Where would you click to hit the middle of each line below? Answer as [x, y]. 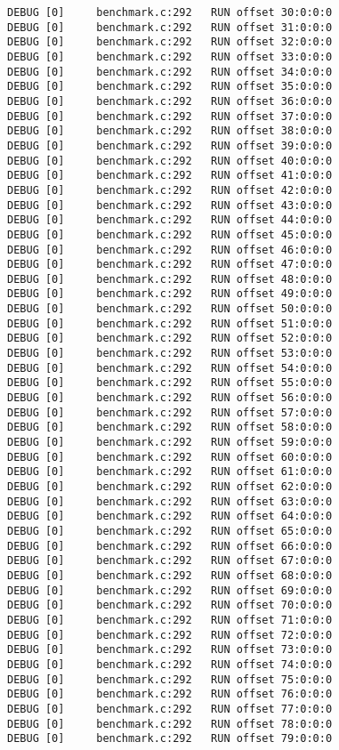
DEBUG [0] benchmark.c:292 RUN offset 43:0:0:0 [170, 205]
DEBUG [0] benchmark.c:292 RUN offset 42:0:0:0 [170, 190]
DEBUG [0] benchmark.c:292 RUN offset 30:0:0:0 [170, 12]
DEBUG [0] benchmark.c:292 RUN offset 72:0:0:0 [170, 635]
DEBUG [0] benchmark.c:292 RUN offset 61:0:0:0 [170, 472]
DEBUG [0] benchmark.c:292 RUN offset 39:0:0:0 [170, 145]
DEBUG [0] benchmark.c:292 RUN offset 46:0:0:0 [170, 250]
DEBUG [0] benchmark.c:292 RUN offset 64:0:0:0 [170, 516]
